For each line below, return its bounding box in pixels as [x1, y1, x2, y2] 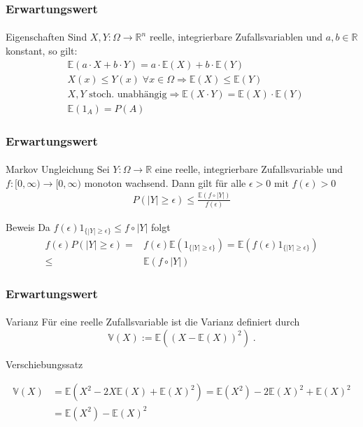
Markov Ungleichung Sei [6, 162, 110, 176]
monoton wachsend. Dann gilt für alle [84, 175, 246, 190]
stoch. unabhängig [89, 89, 167, 99]
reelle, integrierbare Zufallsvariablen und [149, 29, 323, 44]
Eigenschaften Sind [6, 29, 87, 44]
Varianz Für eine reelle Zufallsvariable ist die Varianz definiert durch [6, 314, 300, 329]
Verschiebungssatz [6, 356, 83, 371]
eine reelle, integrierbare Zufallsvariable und [155, 162, 343, 176]
